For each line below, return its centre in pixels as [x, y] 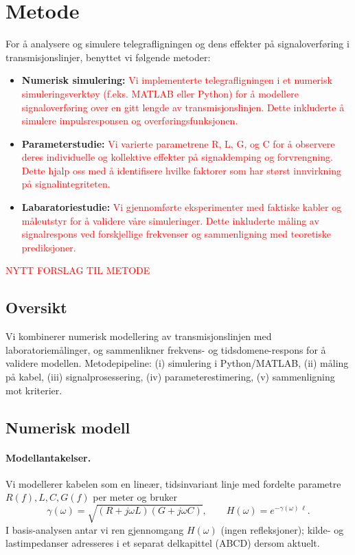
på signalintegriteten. [66, 184]
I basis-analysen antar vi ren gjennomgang [95, 529]
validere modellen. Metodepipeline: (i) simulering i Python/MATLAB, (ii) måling [177, 363]
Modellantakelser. [48, 457]
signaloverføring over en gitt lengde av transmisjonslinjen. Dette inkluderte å [183, 107]
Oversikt [36, 307]
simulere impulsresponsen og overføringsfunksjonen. [130, 121]
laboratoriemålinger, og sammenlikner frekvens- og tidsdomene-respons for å [166, 349]
